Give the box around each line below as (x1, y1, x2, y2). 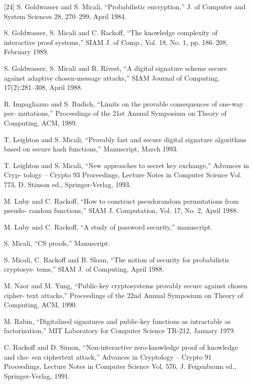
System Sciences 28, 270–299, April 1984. (4, 11, 127, 21)
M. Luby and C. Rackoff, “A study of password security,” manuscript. (4, 221, 213, 232)
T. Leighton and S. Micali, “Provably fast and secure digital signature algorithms (4, 134, 247, 144)
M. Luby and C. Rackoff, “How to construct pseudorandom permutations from (4, 195, 239, 206)
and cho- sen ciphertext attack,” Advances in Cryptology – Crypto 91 (4, 351, 212, 362)
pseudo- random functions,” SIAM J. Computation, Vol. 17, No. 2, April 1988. (4, 205, 238, 215)
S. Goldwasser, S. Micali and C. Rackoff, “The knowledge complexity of (4, 27, 217, 38)
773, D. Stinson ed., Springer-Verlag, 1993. (4, 179, 131, 189)
